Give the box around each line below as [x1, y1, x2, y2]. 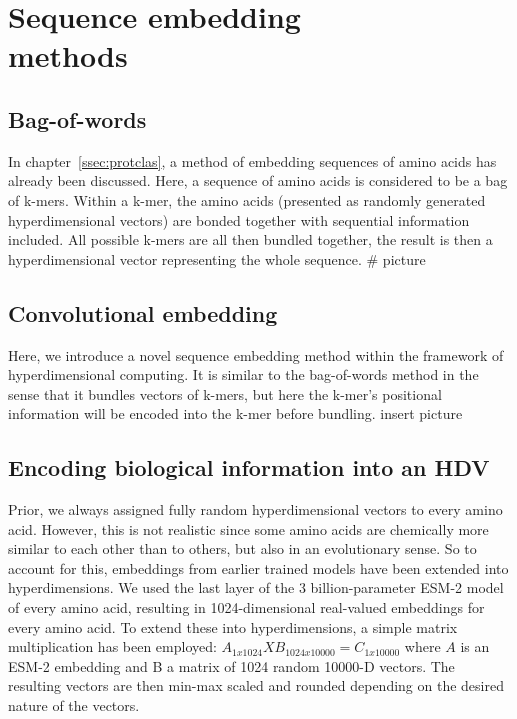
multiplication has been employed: [8, 636, 217, 657]
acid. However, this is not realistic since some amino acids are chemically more [8, 518, 489, 539]
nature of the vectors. [8, 695, 140, 716]
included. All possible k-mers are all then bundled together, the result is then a [8, 229, 493, 250]
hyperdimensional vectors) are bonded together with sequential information [8, 209, 470, 230]
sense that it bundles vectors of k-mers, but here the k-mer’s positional [8, 383, 442, 404]
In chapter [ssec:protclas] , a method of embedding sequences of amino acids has [8, 150, 497, 171]
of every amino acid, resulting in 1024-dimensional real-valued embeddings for [8, 597, 485, 618]
